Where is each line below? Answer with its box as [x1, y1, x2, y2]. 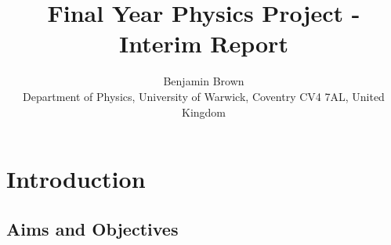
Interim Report [119, 27, 288, 59]
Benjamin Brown [163, 73, 244, 89]
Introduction [6, 163, 146, 195]
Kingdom [181, 103, 226, 120]
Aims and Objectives [6, 216, 179, 240]
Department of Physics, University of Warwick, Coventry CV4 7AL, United [23, 88, 385, 104]
